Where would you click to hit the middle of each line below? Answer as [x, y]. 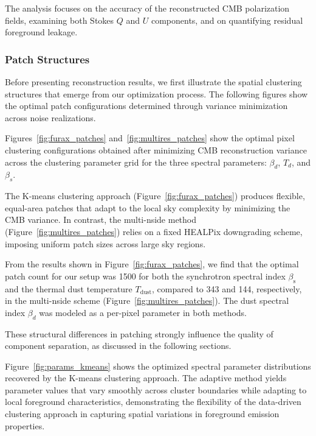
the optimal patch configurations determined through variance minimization [146, 106]
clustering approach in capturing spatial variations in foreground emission [142, 414]
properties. [25, 425]
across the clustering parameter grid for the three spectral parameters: [136, 162]
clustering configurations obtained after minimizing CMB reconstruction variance [156, 149]
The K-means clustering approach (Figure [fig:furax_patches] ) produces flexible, [155, 196]
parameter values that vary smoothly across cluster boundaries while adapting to [156, 389]
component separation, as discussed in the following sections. [118, 346]
